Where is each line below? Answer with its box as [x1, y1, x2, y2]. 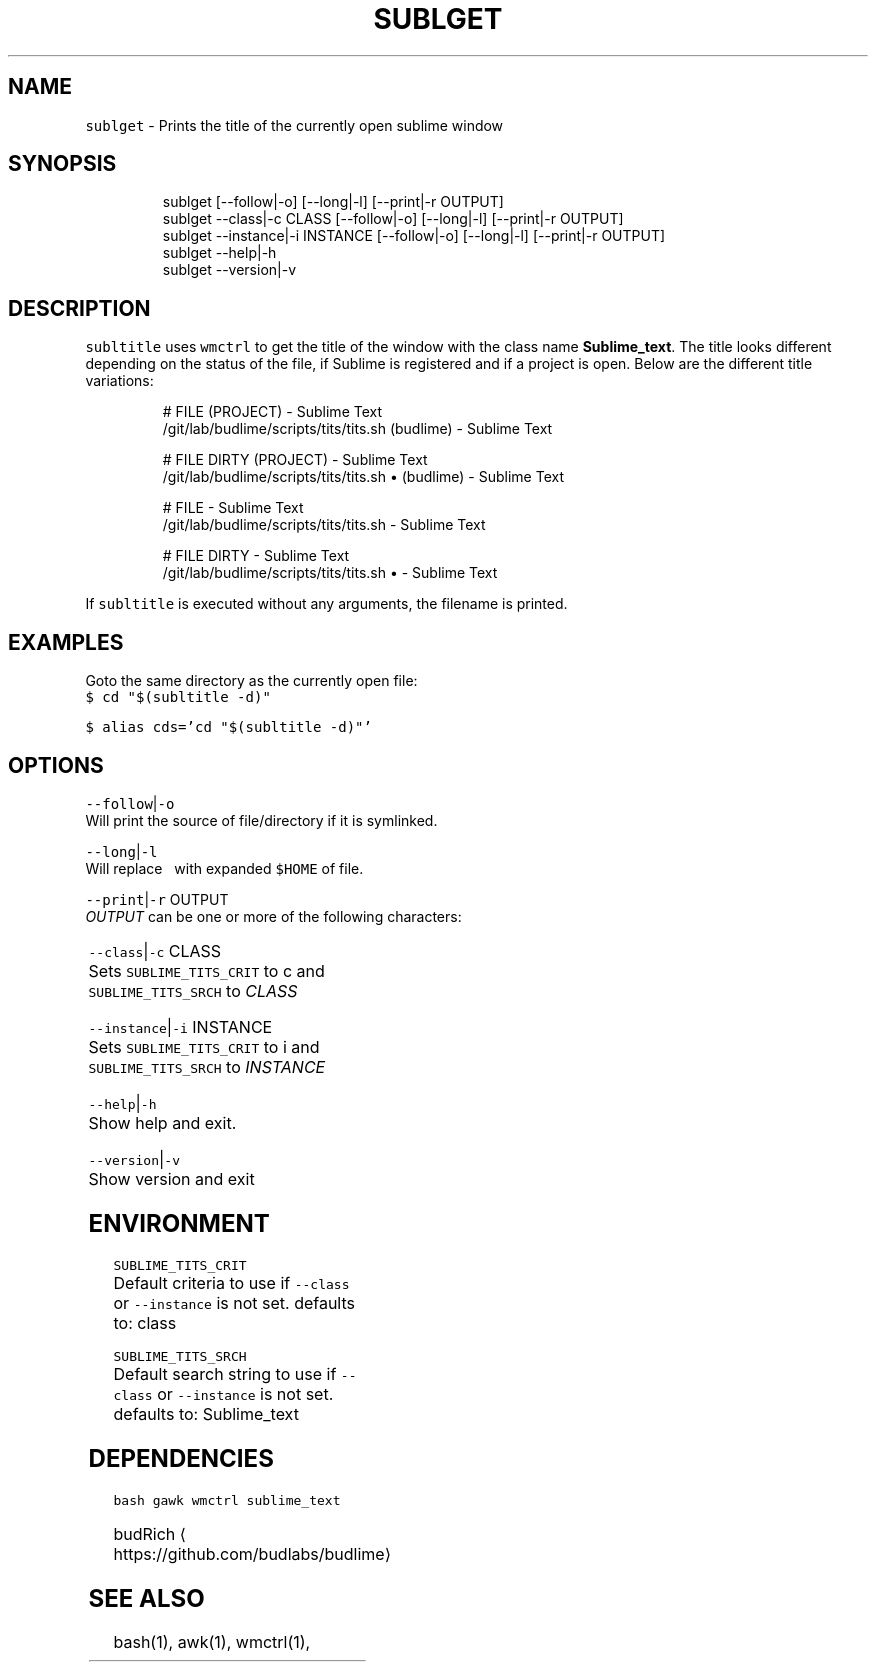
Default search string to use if [113, 1363, 337, 1384]
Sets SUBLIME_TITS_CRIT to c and [88, 960, 325, 981]
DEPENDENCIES [88, 1443, 274, 1473]
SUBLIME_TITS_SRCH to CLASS [88, 980, 298, 1001]
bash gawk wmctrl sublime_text [113, 1492, 341, 1508]
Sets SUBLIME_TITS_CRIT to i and [88, 1036, 320, 1057]
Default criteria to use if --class [113, 1272, 350, 1293]
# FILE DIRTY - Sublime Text [162, 547, 350, 565]
